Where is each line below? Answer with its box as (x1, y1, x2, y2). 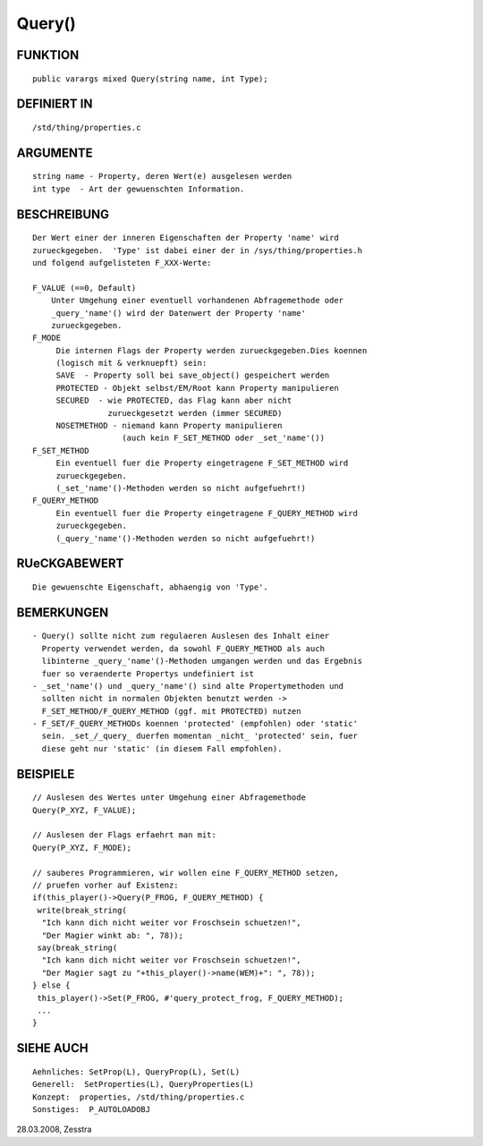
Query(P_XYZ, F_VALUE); (32, 805, 137, 815)
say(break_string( (37, 942, 118, 953)
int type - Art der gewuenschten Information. (32, 183, 245, 194)
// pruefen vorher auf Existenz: (32, 880, 179, 890)
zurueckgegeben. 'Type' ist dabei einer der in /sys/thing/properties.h (32, 245, 363, 255)
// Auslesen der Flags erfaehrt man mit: (32, 830, 216, 840)
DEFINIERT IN (16, 97, 93, 112)
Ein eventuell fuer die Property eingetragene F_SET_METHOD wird (55, 458, 349, 469)
